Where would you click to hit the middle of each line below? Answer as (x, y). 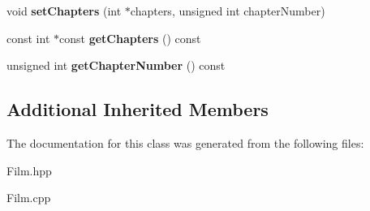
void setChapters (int (64, 11)
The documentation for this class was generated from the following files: (185, 142)
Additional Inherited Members (138, 109)
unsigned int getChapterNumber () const (116, 65)
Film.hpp (29, 170)
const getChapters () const (130, 38)
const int (28, 38)
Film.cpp (29, 198)
